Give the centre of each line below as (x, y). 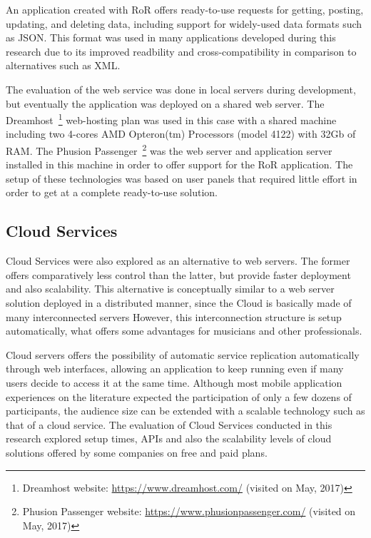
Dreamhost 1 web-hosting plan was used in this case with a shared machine (171, 119)
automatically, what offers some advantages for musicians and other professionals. (184, 331)
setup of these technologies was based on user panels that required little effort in (182, 178)
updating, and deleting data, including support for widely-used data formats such (184, 23)
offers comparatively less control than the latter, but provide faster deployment (178, 274)
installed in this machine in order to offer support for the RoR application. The (179, 164)
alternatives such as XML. (63, 65)
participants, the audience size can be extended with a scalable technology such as (185, 411)
